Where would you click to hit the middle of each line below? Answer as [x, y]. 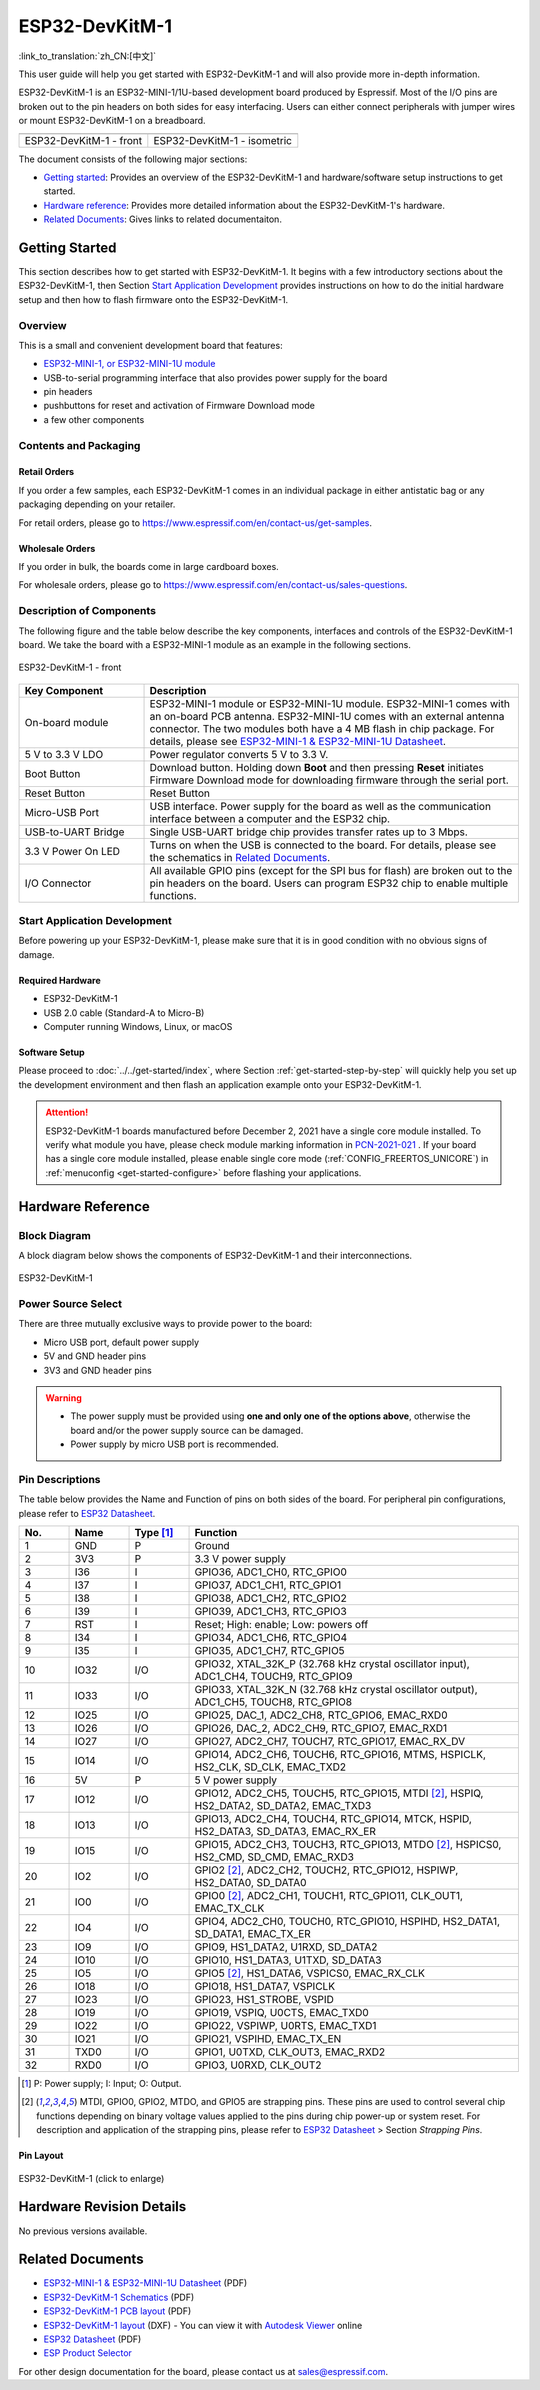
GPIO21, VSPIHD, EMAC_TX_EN [268, 2039]
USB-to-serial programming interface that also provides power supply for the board [215, 377]
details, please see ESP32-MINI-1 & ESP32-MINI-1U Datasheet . [298, 741]
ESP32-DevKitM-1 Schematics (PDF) [119, 2297]
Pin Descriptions [59, 1479]
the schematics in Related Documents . [240, 857]
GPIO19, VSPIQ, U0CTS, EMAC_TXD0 [281, 2013]
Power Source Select [70, 1304]
